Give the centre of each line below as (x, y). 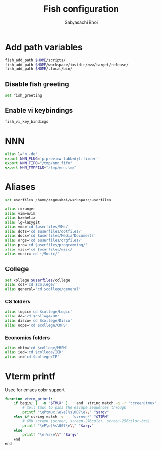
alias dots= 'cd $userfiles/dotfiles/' (44, 232)
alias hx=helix (20, 218)
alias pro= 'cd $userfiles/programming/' (46, 245)
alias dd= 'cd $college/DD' (32, 317)
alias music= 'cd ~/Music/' (32, 254)
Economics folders (28, 337)
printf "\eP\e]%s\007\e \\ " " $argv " (58, 426)
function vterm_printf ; (29, 399)
